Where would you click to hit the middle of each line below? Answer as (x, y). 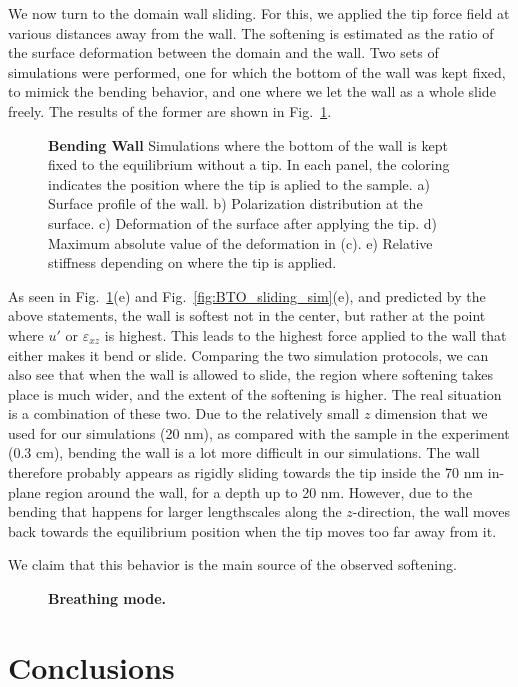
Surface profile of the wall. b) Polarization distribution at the (235, 203)
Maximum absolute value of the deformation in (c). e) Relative (240, 242)
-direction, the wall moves (431, 511)
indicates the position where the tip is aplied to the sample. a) (239, 183)
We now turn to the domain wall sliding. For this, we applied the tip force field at (259, 13)
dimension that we (431, 413)
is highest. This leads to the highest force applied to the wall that (305, 334)
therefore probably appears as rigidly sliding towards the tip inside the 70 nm (246, 472)
